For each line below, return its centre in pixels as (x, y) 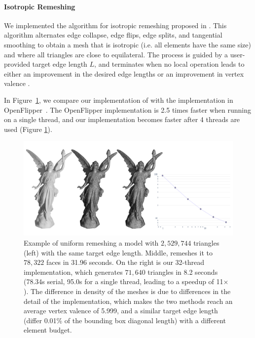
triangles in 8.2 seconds (183, 272)
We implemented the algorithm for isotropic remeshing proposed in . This (115, 25)
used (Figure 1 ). (28, 129)
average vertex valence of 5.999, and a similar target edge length (121, 311)
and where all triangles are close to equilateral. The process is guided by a (116, 54)
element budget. (48, 330)
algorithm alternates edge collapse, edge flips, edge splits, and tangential (113, 35)
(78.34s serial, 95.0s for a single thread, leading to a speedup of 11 (124, 281)
